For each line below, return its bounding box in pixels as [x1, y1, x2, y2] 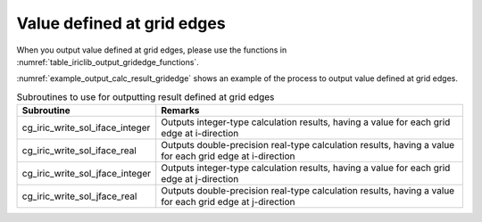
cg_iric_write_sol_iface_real [21, 144, 137, 157]
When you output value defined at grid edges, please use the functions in [16, 45, 287, 55]
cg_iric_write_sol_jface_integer [21, 168, 152, 180]
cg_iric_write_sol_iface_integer [21, 121, 151, 134]
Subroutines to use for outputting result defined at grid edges [16, 90, 275, 103]
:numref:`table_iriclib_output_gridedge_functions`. [16, 56, 200, 67]
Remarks [161, 104, 200, 117]
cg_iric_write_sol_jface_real [21, 190, 137, 202]
